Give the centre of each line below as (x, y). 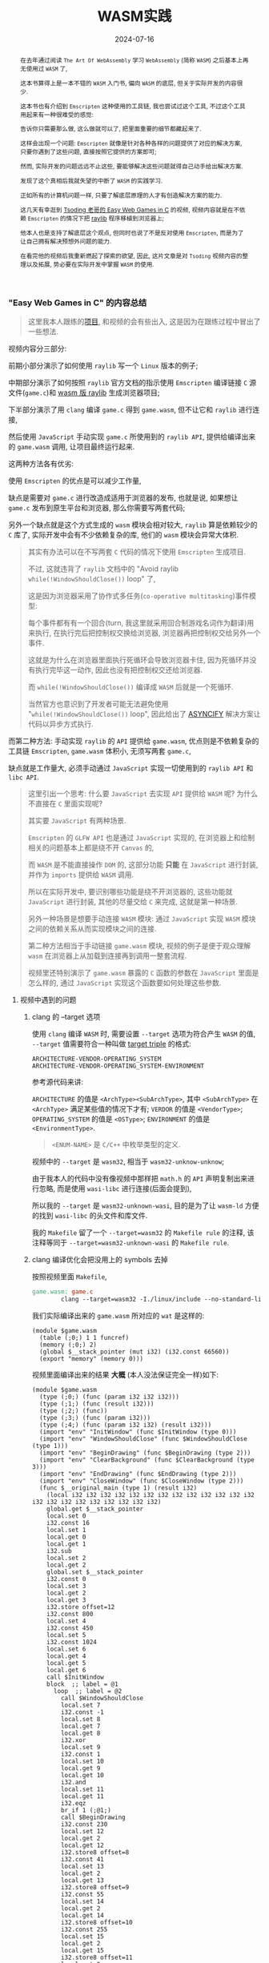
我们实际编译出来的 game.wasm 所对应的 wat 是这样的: (118, 1315)
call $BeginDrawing (93, 1817)
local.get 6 (66, 1670)
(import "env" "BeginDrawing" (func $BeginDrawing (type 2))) (145, 1453)
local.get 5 (66, 1663)
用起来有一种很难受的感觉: (56, 114)
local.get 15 (82, 1950)
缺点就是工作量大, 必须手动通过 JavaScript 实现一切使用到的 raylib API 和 (131, 768)
